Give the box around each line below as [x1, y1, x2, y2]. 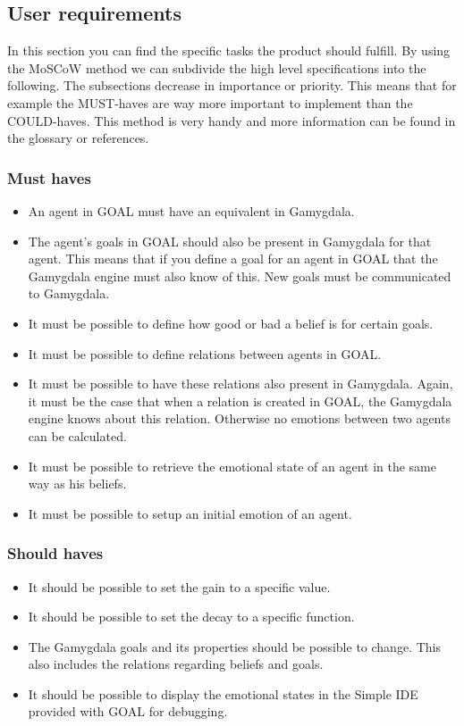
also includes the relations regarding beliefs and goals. [28, 655, 324, 673]
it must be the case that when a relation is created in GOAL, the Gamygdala [28, 391, 452, 410]
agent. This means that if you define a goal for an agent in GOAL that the [28, 249, 438, 268]
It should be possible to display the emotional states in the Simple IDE [28, 684, 418, 703]
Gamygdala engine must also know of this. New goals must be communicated [28, 266, 451, 285]
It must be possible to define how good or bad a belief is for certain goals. [28, 313, 434, 332]
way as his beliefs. [28, 474, 127, 493]
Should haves [7, 542, 104, 564]
